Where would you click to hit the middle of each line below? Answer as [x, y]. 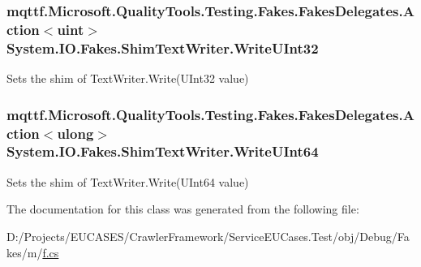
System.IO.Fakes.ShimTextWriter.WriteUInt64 [163, 151]
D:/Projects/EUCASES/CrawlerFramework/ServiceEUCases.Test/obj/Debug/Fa [208, 236]
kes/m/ [25, 252]
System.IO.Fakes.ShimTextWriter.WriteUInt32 [163, 47]
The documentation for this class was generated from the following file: [183, 209]
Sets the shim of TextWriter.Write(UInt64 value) [128, 181]
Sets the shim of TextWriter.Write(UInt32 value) [128, 78]
